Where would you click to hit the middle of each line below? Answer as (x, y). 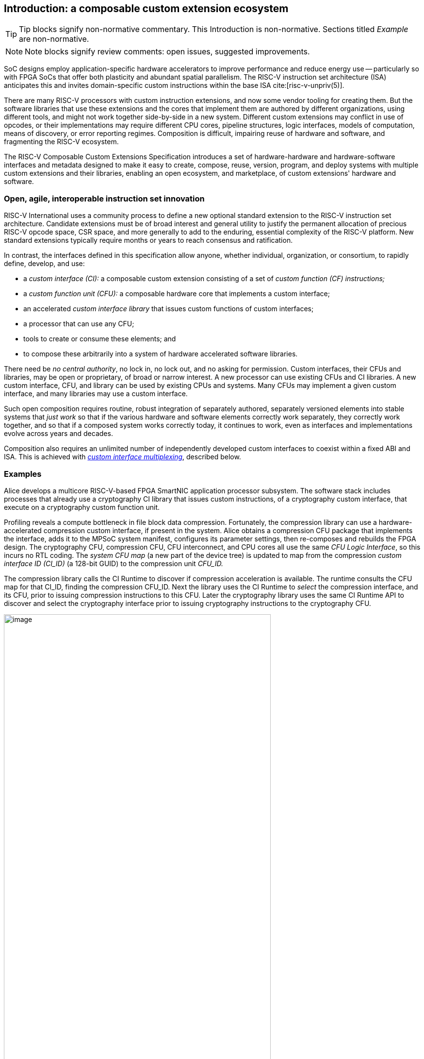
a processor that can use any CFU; (79, 324)
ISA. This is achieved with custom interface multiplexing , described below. (122, 457)
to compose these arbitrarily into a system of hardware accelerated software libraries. (161, 354)
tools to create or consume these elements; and (100, 339)
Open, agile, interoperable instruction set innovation (104, 198)
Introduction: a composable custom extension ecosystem (146, 8)
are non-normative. (54, 39)
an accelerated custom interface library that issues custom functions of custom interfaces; (169, 309)
